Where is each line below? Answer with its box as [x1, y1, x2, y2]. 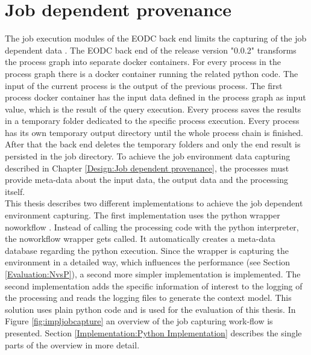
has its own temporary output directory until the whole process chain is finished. [5, 126, 303, 138]
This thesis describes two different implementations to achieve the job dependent [5, 197, 303, 209]
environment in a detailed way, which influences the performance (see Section [5, 256, 291, 268]
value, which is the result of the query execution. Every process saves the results [5, 102, 301, 115]
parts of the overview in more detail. [5, 338, 140, 351]
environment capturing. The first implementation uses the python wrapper [5, 209, 280, 221]
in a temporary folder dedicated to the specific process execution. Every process [5, 114, 300, 127]
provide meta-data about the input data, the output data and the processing [5, 173, 289, 186]
